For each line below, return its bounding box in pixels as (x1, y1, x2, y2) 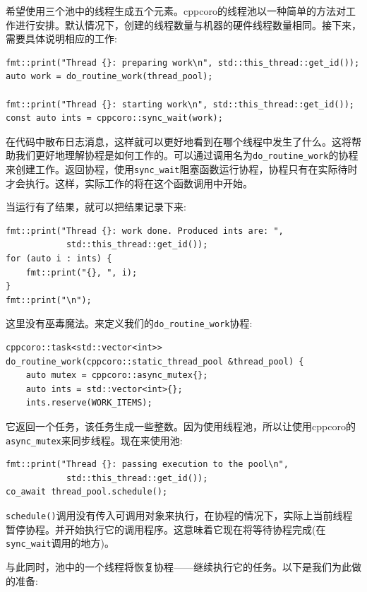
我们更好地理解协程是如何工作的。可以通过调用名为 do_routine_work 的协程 (15, 148, 359, 162)
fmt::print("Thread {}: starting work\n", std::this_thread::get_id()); (6, 99, 354, 109)
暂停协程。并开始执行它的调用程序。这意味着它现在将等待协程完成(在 (6, 521, 326, 536)
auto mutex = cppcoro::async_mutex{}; (25, 370, 208, 381)
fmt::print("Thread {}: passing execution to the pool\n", (6, 459, 289, 470)
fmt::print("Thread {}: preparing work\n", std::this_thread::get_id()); (6, 57, 360, 68)
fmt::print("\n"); (6, 295, 92, 305)
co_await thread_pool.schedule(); (6, 487, 168, 497)
